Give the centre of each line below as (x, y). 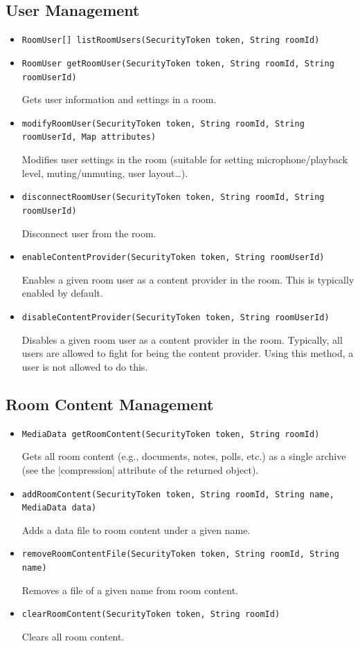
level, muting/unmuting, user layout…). (105, 173)
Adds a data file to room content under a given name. (136, 529)
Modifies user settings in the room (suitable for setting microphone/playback (185, 159)
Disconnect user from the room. (89, 233)
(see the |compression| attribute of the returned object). (140, 469)
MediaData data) (59, 508)
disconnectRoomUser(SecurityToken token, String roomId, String (173, 197)
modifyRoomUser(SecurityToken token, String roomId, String (163, 123)
